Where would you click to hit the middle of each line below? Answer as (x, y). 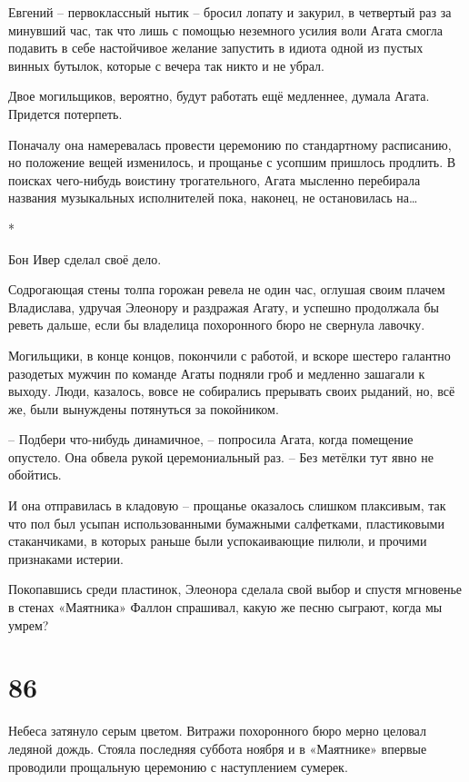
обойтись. (35, 475)
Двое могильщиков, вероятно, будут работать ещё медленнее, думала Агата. (219, 96)
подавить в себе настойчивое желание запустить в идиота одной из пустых (216, 48)
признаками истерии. (66, 558)
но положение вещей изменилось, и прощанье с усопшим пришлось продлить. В (232, 162)
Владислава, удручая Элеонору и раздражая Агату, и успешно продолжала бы (224, 307)
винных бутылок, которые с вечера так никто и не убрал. (166, 65)
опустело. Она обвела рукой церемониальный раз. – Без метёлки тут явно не (221, 456)
